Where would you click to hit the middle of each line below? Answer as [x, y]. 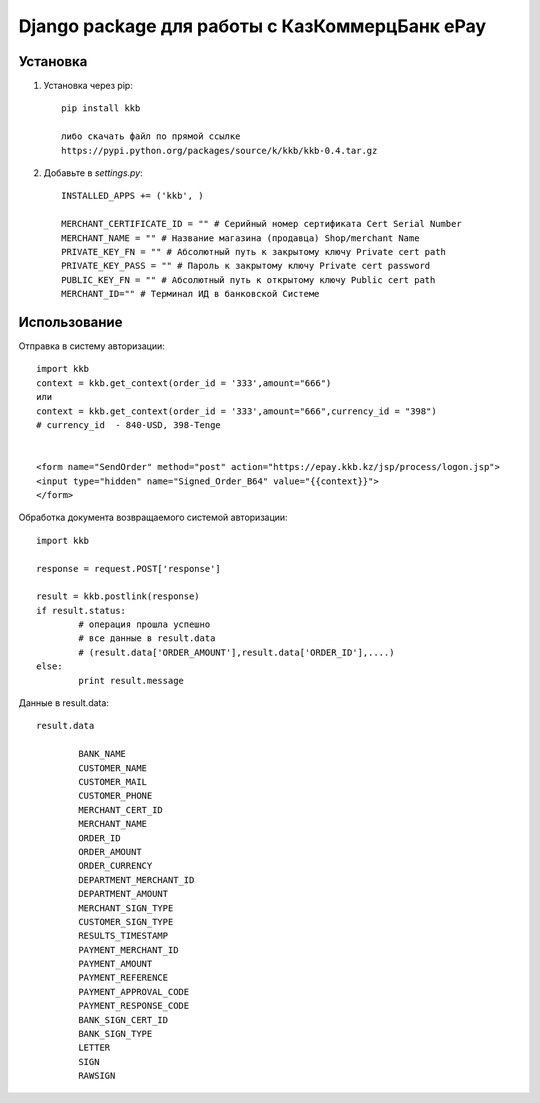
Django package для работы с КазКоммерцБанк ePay [252, 26]
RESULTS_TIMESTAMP [123, 936]
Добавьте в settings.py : [93, 173]
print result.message [131, 680]
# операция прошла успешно [144, 624]
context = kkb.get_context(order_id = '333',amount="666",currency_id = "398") [236, 411]
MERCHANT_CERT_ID [121, 809]
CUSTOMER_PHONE [115, 796]
